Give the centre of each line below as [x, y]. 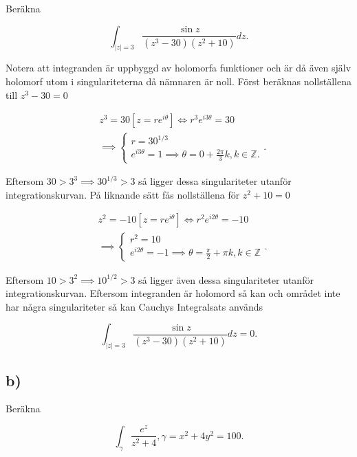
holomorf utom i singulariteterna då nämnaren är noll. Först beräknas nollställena [178, 81]
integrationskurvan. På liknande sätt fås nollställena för [123, 194]
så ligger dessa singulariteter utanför [215, 181]
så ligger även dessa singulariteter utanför [226, 279]
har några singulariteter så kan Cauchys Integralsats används [134, 306]
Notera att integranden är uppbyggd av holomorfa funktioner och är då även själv [178, 68]
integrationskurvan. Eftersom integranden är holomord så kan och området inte [173, 293]
